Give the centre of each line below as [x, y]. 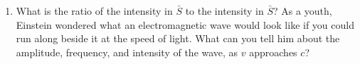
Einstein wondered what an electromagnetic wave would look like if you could [185, 24]
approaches [273, 52]
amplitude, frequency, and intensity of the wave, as [127, 52]
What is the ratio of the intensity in [94, 11]
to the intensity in [224, 11]
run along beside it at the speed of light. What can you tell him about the [178, 38]
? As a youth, [303, 11]
